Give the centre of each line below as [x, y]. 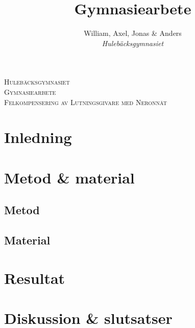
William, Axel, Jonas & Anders [133, 33]
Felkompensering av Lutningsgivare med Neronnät [86, 102]
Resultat [35, 278]
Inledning [38, 137]
